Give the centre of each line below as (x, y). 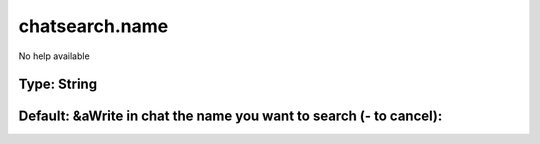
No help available (54, 56)
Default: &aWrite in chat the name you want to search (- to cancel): (230, 116)
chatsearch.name (93, 26)
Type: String (58, 84)
